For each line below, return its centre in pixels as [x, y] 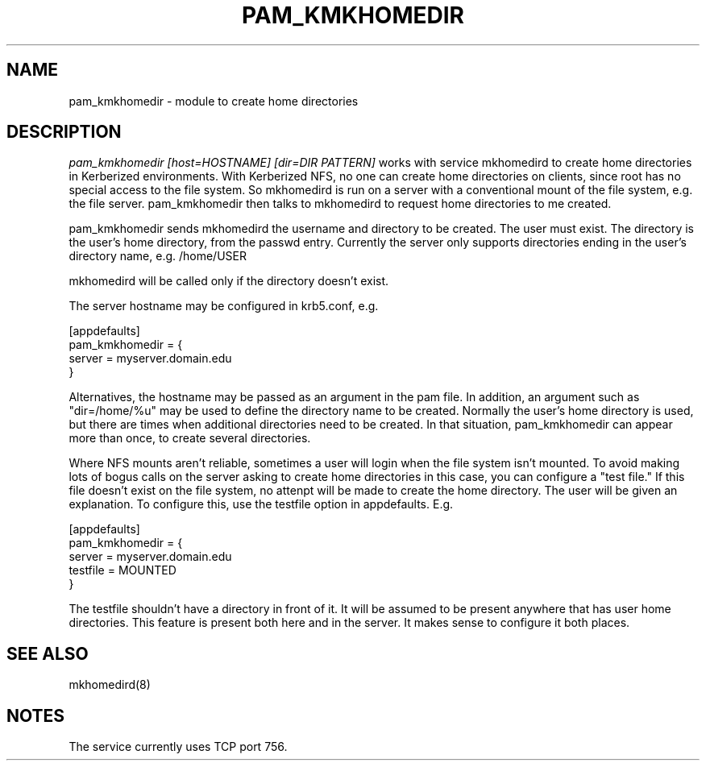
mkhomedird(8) [110, 685]
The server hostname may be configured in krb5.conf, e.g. [224, 306]
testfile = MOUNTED [123, 570]
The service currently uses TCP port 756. [178, 747]
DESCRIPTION [64, 132]
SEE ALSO [48, 653]
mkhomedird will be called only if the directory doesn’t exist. [229, 281]
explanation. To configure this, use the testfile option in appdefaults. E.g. [261, 504]
